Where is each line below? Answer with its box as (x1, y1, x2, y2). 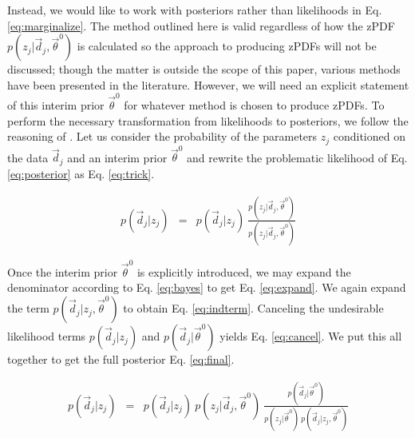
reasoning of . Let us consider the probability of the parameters (7, 128, 318, 145)
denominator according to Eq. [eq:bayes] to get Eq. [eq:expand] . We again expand (7, 279, 406, 296)
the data (7, 149, 49, 165)
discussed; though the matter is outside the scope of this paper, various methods (7, 61, 401, 78)
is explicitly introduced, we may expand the (136, 263, 351, 280)
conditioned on (333, 128, 405, 145)
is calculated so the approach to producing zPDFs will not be (77, 38, 377, 54)
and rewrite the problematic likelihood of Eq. (187, 149, 408, 165)
